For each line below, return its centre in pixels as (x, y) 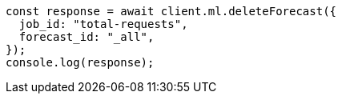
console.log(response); (80, 62)
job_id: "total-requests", (103, 24)
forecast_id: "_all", (87, 37)
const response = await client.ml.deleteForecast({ (171, 11)
